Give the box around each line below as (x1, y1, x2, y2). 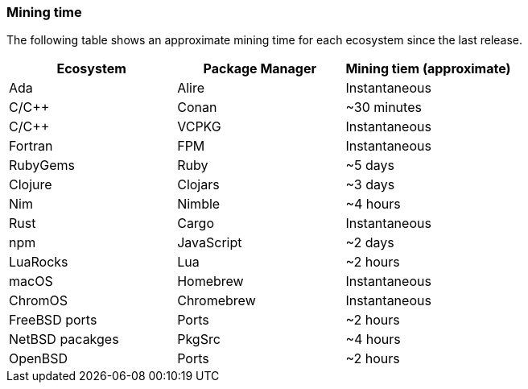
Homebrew (177, 273, 244, 290)
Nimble (177, 196, 221, 213)
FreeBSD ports (9, 312, 97, 329)
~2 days (345, 234, 394, 251)
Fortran (9, 138, 53, 155)
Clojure (9, 176, 52, 193)
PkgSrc (177, 331, 221, 348)
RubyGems (9, 157, 75, 174)
